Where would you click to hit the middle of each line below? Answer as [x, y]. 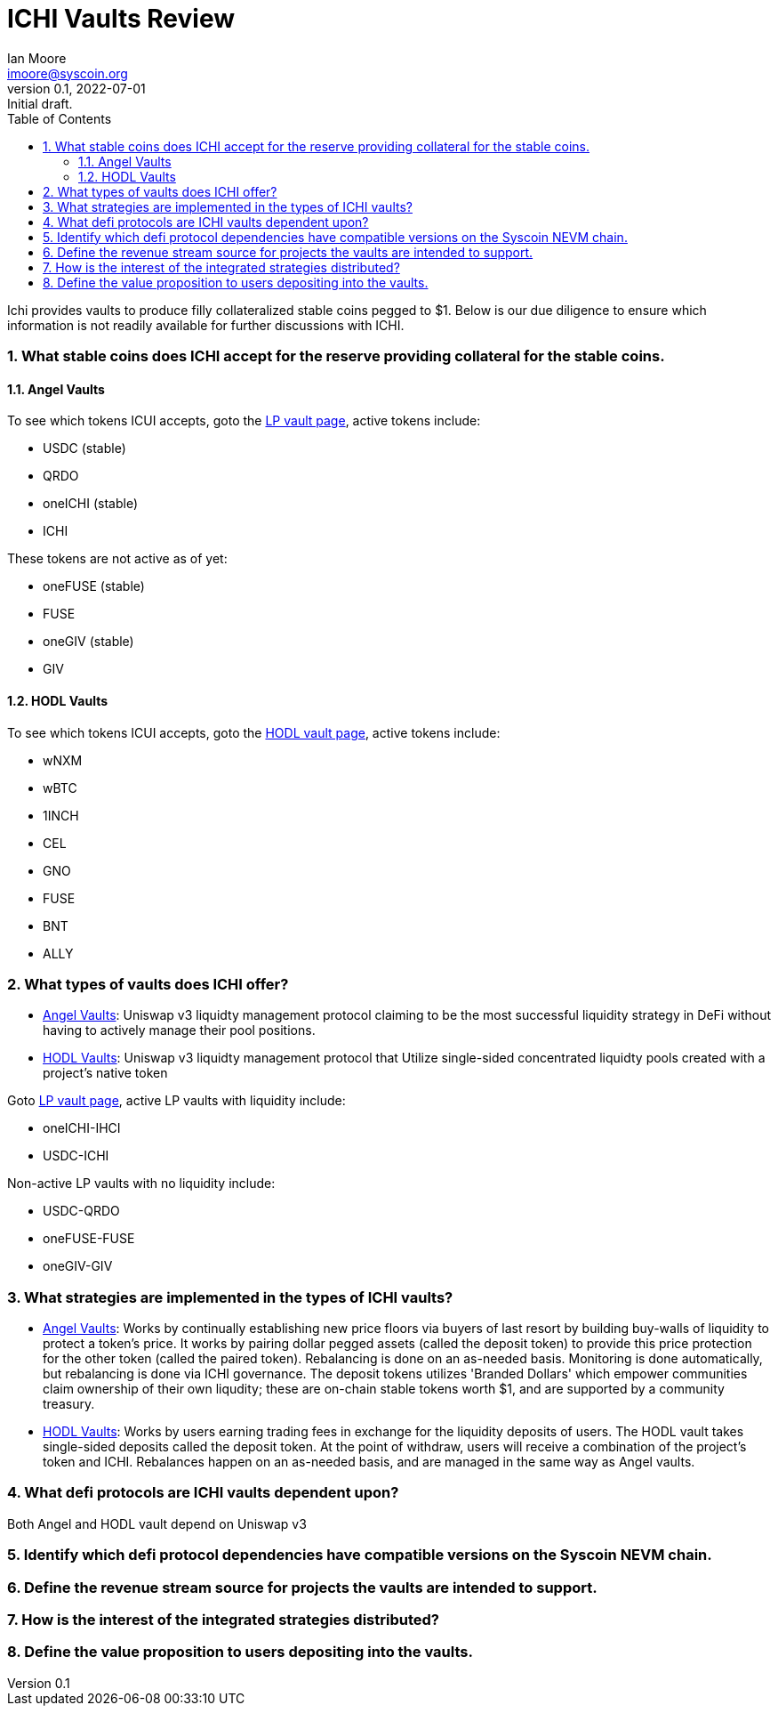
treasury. [69, 1404]
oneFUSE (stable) [94, 586]
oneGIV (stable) [88, 642]
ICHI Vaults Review [121, 19]
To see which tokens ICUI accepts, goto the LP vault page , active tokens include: [244, 421]
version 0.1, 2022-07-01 [76, 88]
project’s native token [105, 1073]
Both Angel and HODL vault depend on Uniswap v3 [157, 1523]
